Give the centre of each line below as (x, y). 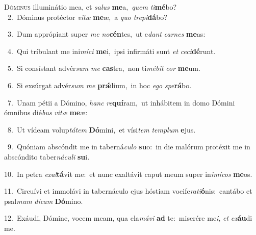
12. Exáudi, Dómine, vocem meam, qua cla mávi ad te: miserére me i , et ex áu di (128, 218)
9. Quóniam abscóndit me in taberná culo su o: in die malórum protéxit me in (129, 147)
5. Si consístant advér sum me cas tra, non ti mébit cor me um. (104, 68)
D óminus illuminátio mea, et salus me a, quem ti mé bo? (91, 7)
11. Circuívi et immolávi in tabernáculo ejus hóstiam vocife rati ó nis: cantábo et (128, 191)
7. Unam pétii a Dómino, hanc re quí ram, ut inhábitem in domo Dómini (121, 102)
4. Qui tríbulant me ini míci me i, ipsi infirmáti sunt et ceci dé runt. (111, 51)
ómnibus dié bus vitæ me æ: (46, 112)
